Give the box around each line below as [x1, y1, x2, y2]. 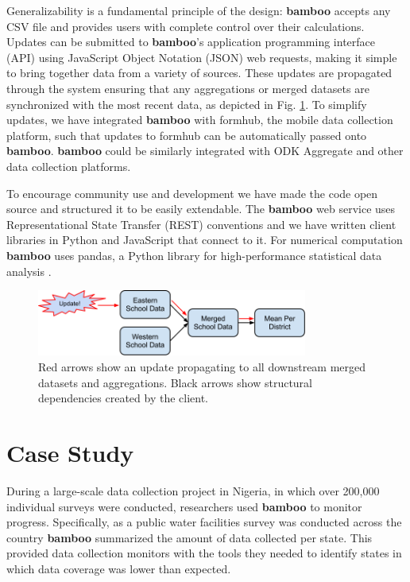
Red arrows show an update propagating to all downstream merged [38, 359, 366, 374]
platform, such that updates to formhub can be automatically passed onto [6, 126, 367, 143]
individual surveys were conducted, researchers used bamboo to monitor [6, 498, 362, 514]
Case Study [6, 436, 134, 468]
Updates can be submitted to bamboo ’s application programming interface [6, 33, 376, 50]
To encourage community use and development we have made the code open [6, 184, 378, 201]
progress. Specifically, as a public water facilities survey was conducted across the [6, 514, 402, 530]
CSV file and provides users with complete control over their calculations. [6, 17, 365, 34]
